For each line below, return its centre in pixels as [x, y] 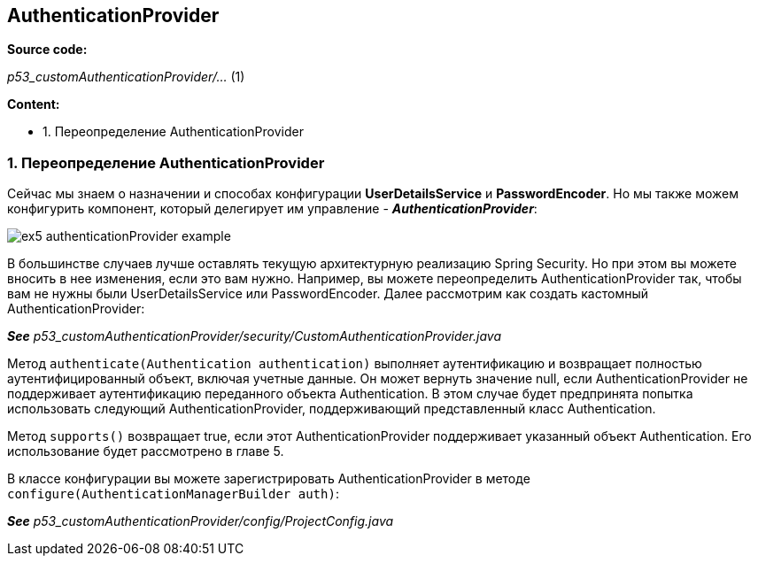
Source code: [47, 50]
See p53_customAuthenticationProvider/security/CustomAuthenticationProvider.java [254, 336]
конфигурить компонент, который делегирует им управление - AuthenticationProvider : [272, 209]
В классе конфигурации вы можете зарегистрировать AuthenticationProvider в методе [269, 479]
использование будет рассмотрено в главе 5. [146, 451]
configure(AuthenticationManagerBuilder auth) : [173, 494]
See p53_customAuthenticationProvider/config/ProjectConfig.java [201, 521]
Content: [34, 104]
